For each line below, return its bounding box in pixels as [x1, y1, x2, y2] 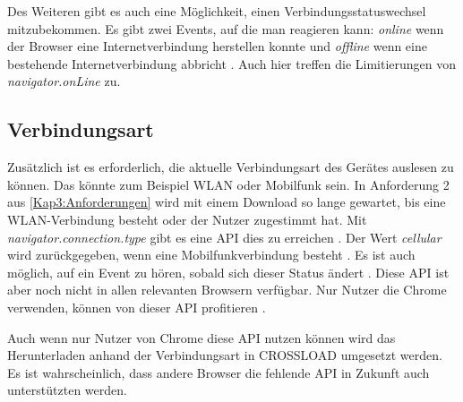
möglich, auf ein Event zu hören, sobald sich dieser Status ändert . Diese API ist [7, 262, 450, 281]
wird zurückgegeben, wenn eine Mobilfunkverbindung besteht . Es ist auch [7, 245, 416, 264]
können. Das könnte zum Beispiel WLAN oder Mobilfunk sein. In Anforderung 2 [7, 175, 450, 193]
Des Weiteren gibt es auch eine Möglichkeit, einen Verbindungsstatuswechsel [7, 2, 426, 20]
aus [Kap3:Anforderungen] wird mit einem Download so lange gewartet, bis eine [7, 192, 446, 211]
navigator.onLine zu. [7, 72, 121, 90]
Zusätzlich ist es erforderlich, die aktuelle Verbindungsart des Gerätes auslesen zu [7, 158, 454, 176]
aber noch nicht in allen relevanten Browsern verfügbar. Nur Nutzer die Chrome [7, 280, 447, 299]
